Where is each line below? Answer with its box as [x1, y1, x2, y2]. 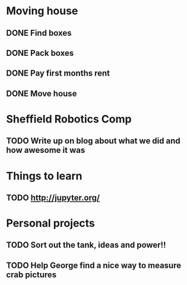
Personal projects [6, 217, 95, 230]
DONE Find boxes [6, 28, 72, 38]
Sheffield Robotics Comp [6, 112, 132, 126]
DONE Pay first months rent [6, 68, 110, 79]
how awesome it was [6, 145, 85, 155]
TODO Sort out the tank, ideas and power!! [6, 240, 166, 250]
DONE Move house [6, 88, 77, 99]
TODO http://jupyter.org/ [6, 192, 100, 203]
